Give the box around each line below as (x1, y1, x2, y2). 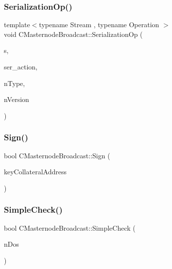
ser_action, (4, 62, 37, 71)
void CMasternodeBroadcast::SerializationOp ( (4, 29, 143, 39)
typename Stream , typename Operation (39, 19, 159, 30)
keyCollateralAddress (4, 167, 67, 177)
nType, (4, 78, 25, 88)
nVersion (4, 94, 29, 104)
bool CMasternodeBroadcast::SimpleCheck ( (4, 222, 136, 233)
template (4, 19, 30, 30)
